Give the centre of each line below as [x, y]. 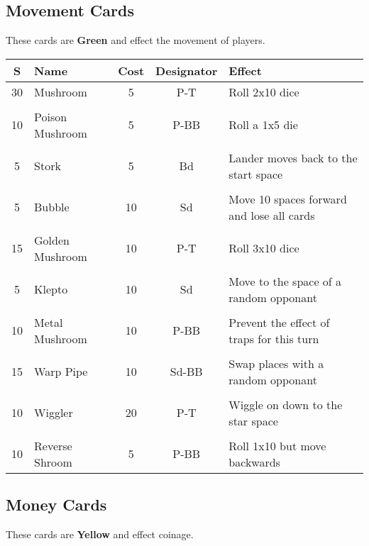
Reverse [53, 445]
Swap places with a [276, 363]
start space [256, 174]
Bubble [52, 207]
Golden [52, 240]
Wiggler [54, 413]
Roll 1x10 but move [277, 445]
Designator [187, 70]
